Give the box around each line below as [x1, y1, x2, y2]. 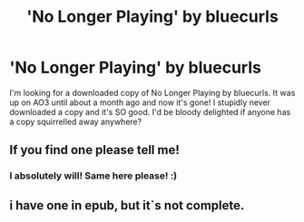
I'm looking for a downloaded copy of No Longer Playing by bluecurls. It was [9, 87, 296, 98]
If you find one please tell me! [9, 142, 180, 158]
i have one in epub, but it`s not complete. [9, 198, 245, 213]
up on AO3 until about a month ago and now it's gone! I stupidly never [9, 97, 270, 108]
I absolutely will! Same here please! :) [9, 169, 178, 182]
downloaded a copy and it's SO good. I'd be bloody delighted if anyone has [9, 106, 291, 117]
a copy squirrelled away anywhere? [9, 116, 142, 127]
